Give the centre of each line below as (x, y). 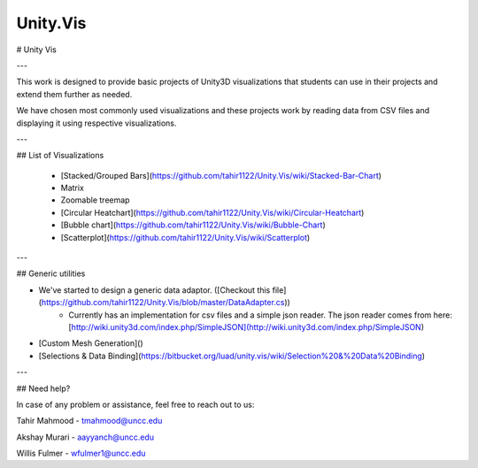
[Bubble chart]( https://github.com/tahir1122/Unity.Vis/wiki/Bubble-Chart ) (193, 225)
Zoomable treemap (95, 200)
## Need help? (43, 388)
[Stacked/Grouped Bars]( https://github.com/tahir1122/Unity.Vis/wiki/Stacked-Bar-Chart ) (221, 175)
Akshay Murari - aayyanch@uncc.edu (85, 437)
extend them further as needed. (74, 94)
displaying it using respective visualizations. (96, 123)
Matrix (72, 188)
